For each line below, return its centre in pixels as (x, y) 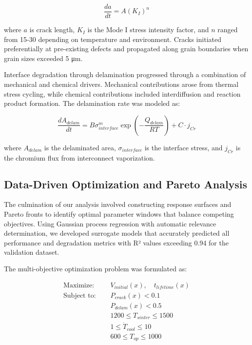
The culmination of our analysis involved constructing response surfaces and (118, 204)
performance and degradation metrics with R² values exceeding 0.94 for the (116, 242)
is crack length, (52, 30)
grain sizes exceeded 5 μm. (43, 58)
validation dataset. (32, 252)
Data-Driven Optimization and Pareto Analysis (126, 184)
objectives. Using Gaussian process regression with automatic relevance (110, 223)
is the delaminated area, (80, 147)
